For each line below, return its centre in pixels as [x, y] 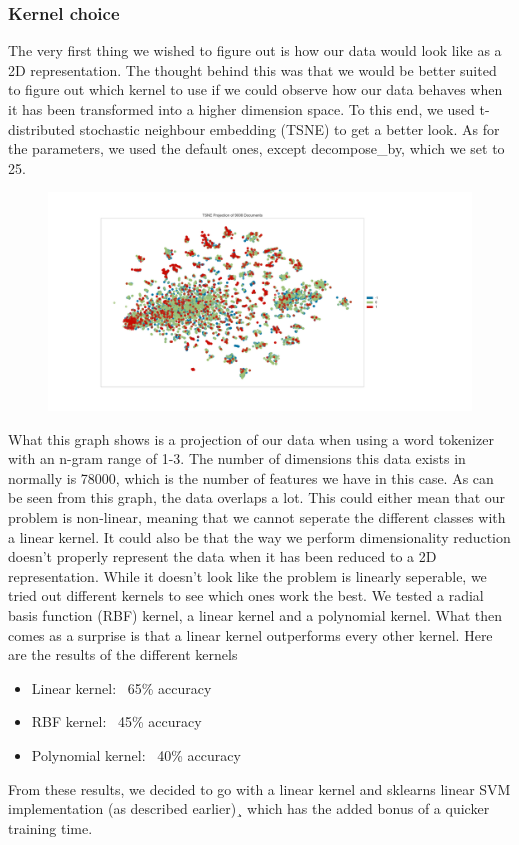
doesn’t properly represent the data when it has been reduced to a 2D [222, 556]
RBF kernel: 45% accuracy [116, 721]
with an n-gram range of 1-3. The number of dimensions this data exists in [237, 458]
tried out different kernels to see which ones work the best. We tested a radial [246, 595]
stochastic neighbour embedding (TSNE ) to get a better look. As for [289, 128]
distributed [42, 128]
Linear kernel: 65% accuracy [121, 687]
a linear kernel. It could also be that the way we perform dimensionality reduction [259, 536]
